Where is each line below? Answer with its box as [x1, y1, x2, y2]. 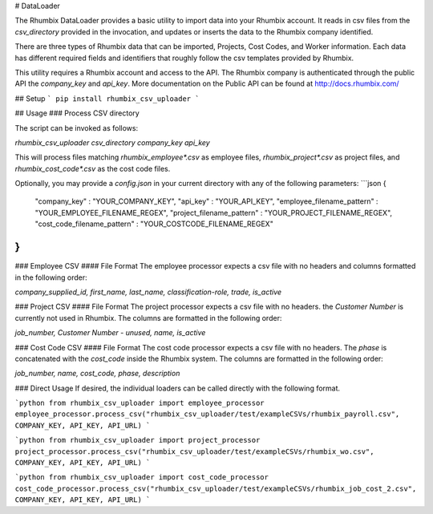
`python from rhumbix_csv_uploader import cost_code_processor [14, 473, 269, 482]
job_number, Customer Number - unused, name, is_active [14, 328, 206, 338]
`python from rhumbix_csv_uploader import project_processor [14, 435, 261, 445]
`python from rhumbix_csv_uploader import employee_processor [14, 399, 265, 408]
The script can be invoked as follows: [14, 123, 139, 132]
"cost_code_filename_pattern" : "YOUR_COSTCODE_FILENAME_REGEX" [34, 219, 274, 229]
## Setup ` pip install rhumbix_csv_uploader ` [14, 93, 200, 103]
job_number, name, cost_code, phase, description [14, 369, 180, 378]
